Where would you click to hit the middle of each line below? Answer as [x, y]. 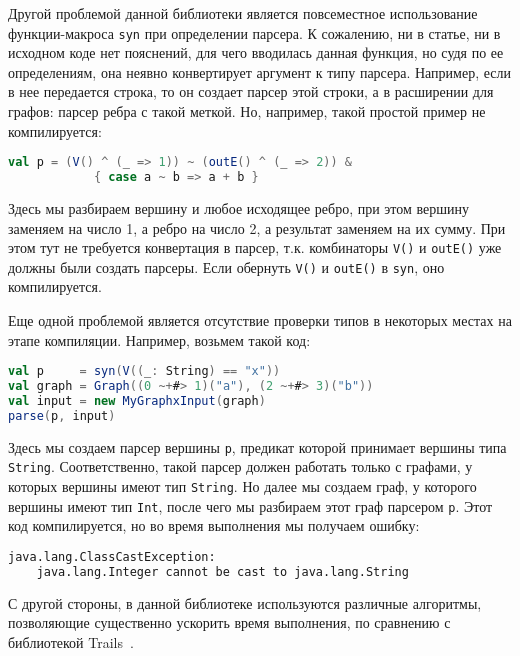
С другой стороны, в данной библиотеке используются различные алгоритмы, [245, 602]
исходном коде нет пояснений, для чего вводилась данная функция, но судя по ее [256, 52]
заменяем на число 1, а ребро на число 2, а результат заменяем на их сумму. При [257, 227]
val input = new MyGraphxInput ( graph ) [137, 401]
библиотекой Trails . [71, 641]
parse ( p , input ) [62, 415]
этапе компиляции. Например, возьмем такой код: [159, 339]
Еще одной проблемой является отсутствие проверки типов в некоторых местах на [260, 320]
